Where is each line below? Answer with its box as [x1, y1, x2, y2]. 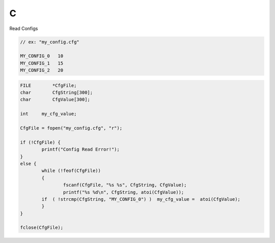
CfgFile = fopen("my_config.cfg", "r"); [20, 125, 122, 131]
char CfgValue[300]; [20, 97, 90, 103]
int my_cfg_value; [20, 111, 77, 117]
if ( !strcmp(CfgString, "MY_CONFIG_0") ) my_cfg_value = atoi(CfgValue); [41, 196, 240, 202]
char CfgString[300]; [20, 89, 93, 96]
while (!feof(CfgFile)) [41, 168, 101, 174]
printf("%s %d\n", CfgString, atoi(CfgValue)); [63, 189, 184, 195]
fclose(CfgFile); [20, 225, 64, 231]
